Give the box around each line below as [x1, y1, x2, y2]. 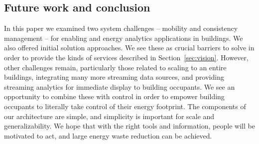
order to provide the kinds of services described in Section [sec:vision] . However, [4, 52, 249, 62]
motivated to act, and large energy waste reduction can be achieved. [4, 130, 212, 141]
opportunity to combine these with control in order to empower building [4, 91, 225, 102]
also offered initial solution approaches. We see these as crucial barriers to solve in [4, 42, 255, 53]
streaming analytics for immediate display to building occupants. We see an [4, 81, 235, 92]
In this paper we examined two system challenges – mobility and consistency [4, 23, 238, 33]
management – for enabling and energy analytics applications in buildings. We [4, 32, 243, 43]
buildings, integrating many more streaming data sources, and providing [4, 72, 224, 82]
